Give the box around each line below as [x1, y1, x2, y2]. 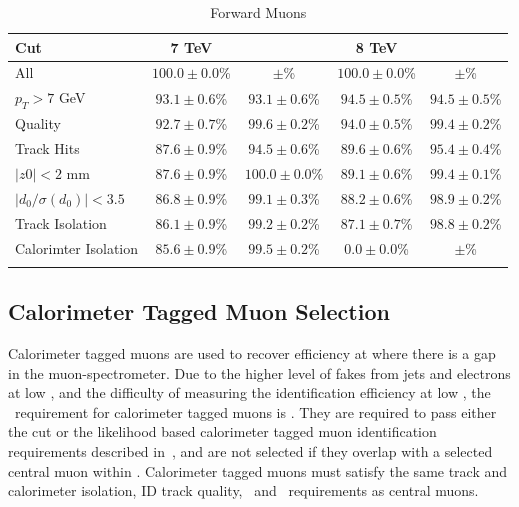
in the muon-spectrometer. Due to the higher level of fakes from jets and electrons [8, 362, 511, 383]
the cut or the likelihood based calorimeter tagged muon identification [8, 421, 437, 442]
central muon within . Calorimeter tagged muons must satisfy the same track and [8, 460, 508, 481]
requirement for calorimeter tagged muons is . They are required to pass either [14, 401, 497, 422]
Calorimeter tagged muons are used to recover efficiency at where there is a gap [8, 343, 496, 364]
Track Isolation [15, 212, 107, 233]
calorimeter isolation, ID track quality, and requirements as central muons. [8, 480, 479, 501]
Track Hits [15, 138, 80, 159]
